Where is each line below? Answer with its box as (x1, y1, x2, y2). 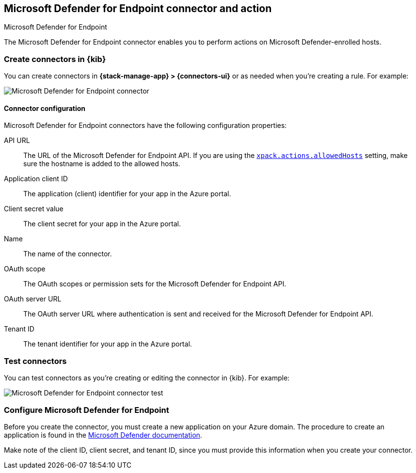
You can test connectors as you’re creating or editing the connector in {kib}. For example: (4, 374, 290, 382)
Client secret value (4, 205, 64, 213)
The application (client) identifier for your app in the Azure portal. (23, 189, 231, 198)
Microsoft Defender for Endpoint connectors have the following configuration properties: (4, 121, 287, 130)
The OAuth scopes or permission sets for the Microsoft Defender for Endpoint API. (23, 280, 287, 288)
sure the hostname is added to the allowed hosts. (23, 159, 180, 168)
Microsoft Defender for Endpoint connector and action (4, 2, 272, 15)
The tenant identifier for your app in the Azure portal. (23, 340, 192, 348)
